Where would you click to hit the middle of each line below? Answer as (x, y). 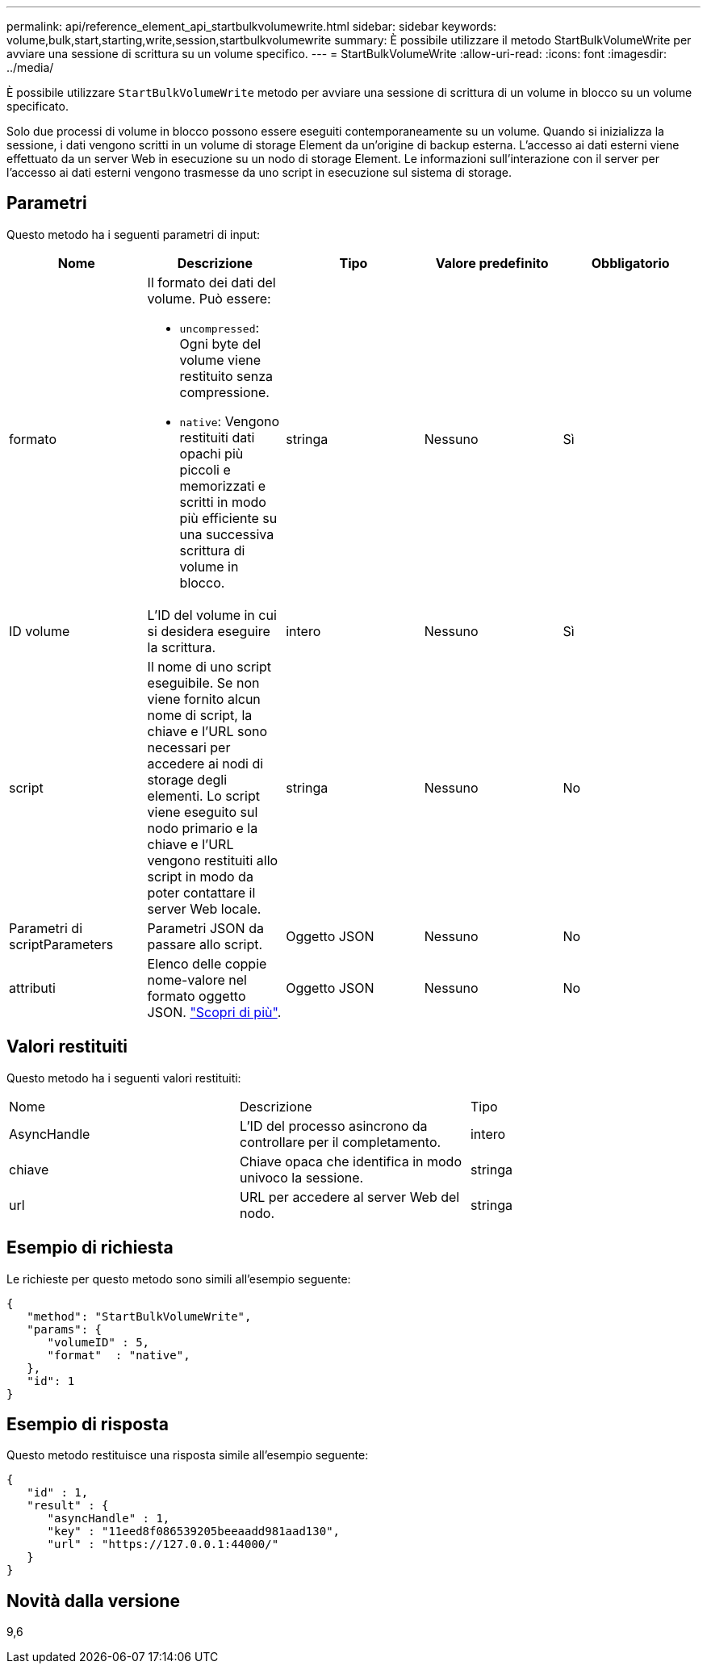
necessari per (189, 747)
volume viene (220, 360)
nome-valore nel (197, 979)
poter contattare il (201, 892)
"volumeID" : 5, (98, 1342)
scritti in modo (223, 502)
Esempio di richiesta (90, 1248)
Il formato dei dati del (211, 282)
